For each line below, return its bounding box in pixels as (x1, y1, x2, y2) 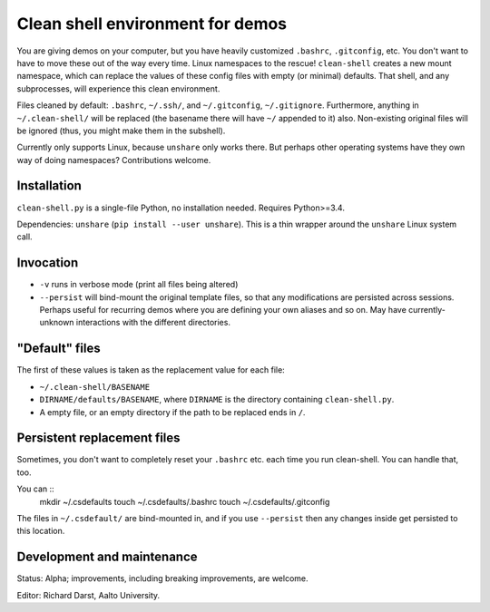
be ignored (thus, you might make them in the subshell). (16, 125, 226, 136)
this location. (16, 526, 65, 537)
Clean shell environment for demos (16, 14, 288, 34)
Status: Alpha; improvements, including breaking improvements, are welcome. (16, 573, 309, 584)
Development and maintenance (16, 549, 199, 565)
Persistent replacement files (16, 431, 181, 446)
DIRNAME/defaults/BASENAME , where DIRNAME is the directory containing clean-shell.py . (39, 394, 395, 405)
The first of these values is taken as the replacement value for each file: (16, 364, 285, 375)
